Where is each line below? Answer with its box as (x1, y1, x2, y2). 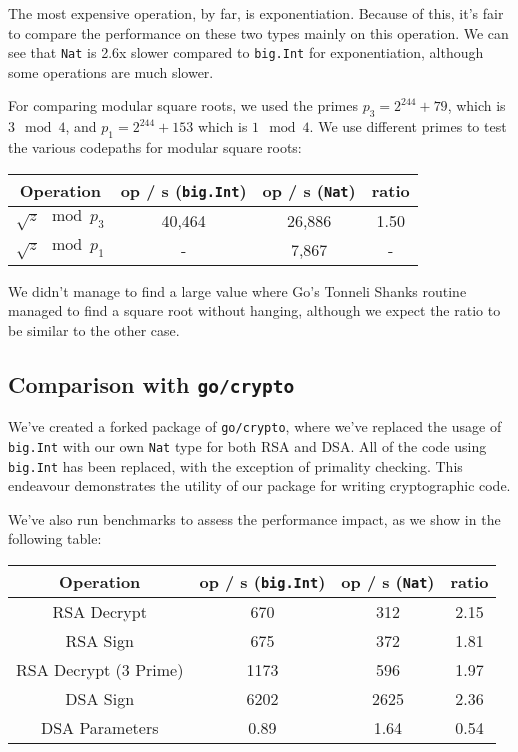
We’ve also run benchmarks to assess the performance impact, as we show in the (8, 508, 501, 529)
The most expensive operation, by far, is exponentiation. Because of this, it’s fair (8, 3, 504, 23)
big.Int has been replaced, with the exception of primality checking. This (8, 455, 463, 476)
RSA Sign (65, 628, 134, 652)
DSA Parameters (40, 715, 159, 739)
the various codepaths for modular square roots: (8, 137, 302, 158)
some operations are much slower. (8, 61, 214, 82)
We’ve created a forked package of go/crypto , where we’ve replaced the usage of (8, 416, 502, 437)
